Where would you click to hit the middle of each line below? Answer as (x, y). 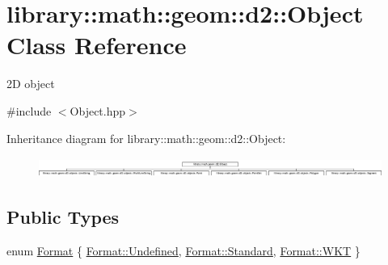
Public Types (63, 217)
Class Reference (97, 45)
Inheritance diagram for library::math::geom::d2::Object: (146, 138)
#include (29, 110)
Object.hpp (98, 110)
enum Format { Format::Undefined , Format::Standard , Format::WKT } (183, 250)
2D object (31, 84)
